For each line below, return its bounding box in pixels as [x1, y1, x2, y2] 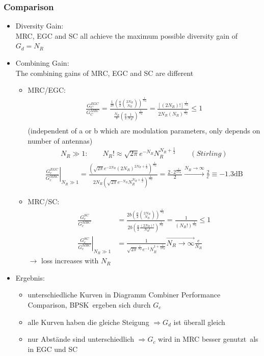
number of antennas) [28, 135, 93, 146]
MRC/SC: [28, 196, 60, 207]
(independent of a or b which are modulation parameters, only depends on [28, 125, 260, 136]
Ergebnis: [15, 272, 45, 283]
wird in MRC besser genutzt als [158, 334, 258, 344]
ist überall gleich [173, 316, 225, 327]
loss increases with [41, 255, 99, 266]
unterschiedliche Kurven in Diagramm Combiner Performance [28, 289, 221, 300]
